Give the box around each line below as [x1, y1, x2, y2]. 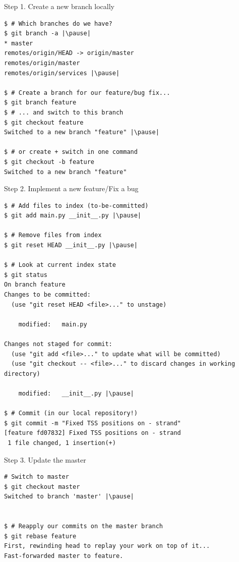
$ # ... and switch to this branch [4, 108, 124, 116]
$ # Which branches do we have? [4, 20, 112, 27]
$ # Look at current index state [4, 261, 116, 269]
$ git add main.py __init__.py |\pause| [4, 212, 142, 219]
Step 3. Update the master [4, 454, 86, 465]
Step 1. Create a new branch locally [4, 1, 115, 11]
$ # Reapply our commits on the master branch [4, 523, 163, 530]
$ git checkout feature [4, 119, 84, 126]
